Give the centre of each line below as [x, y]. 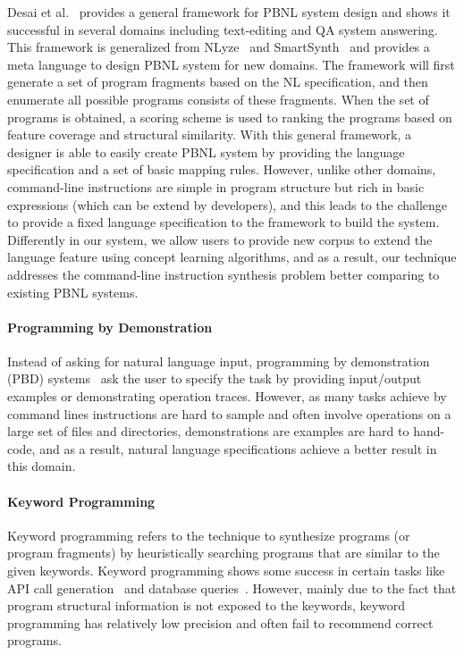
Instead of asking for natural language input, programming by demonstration [219, 361]
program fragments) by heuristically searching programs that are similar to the [224, 553]
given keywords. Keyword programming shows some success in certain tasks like [226, 571]
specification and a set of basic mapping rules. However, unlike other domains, [222, 169]
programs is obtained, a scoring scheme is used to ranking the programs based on [230, 117]
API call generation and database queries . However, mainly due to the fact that [232, 588]
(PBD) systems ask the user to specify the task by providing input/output [215, 378]
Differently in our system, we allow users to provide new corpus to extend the [220, 239]
